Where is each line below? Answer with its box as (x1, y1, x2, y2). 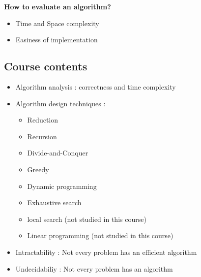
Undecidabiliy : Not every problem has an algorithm (15, 263, 173, 274)
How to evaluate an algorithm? (4, 1, 111, 11)
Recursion (27, 131, 57, 141)
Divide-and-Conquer (27, 148, 88, 158)
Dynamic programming (27, 181, 97, 191)
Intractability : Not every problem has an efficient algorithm (15, 246, 197, 257)
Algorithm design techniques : (15, 98, 106, 108)
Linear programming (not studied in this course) (27, 230, 173, 241)
